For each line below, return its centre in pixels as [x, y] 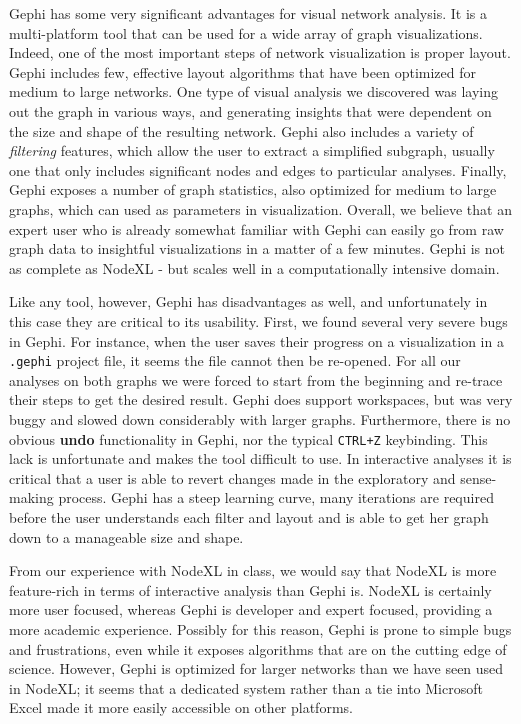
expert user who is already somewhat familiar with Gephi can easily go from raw [256, 228]
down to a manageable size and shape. [126, 536]
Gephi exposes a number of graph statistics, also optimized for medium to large [253, 189]
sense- [478, 477]
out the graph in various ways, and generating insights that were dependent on [250, 110]
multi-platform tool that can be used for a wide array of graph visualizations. [246, 32]
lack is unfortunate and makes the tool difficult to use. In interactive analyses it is [260, 458]
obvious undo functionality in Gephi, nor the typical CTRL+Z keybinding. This [248, 438]
